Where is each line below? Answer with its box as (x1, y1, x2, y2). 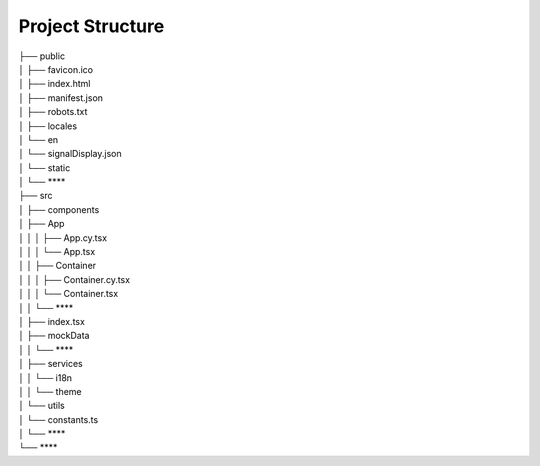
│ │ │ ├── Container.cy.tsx (18, 273, 130, 285)
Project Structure (18, 15, 165, 37)
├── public (18, 50, 65, 62)
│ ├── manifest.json (18, 91, 104, 104)
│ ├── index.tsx (18, 315, 85, 327)
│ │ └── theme (18, 385, 82, 397)
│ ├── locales (18, 120, 78, 132)
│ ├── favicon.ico (18, 63, 94, 75)
